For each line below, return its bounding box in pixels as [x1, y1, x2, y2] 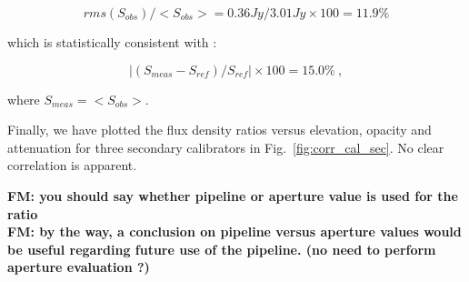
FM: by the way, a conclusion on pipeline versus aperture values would [7, 222, 462, 241]
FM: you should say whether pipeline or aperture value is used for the [7, 186, 458, 205]
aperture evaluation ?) [7, 257, 150, 277]
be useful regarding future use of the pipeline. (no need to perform [7, 239, 436, 258]
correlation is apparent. [7, 156, 137, 175]
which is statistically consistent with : [7, 33, 217, 51]
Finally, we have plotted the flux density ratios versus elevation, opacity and [7, 120, 432, 139]
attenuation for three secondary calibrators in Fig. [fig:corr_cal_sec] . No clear [7, 137, 444, 156]
